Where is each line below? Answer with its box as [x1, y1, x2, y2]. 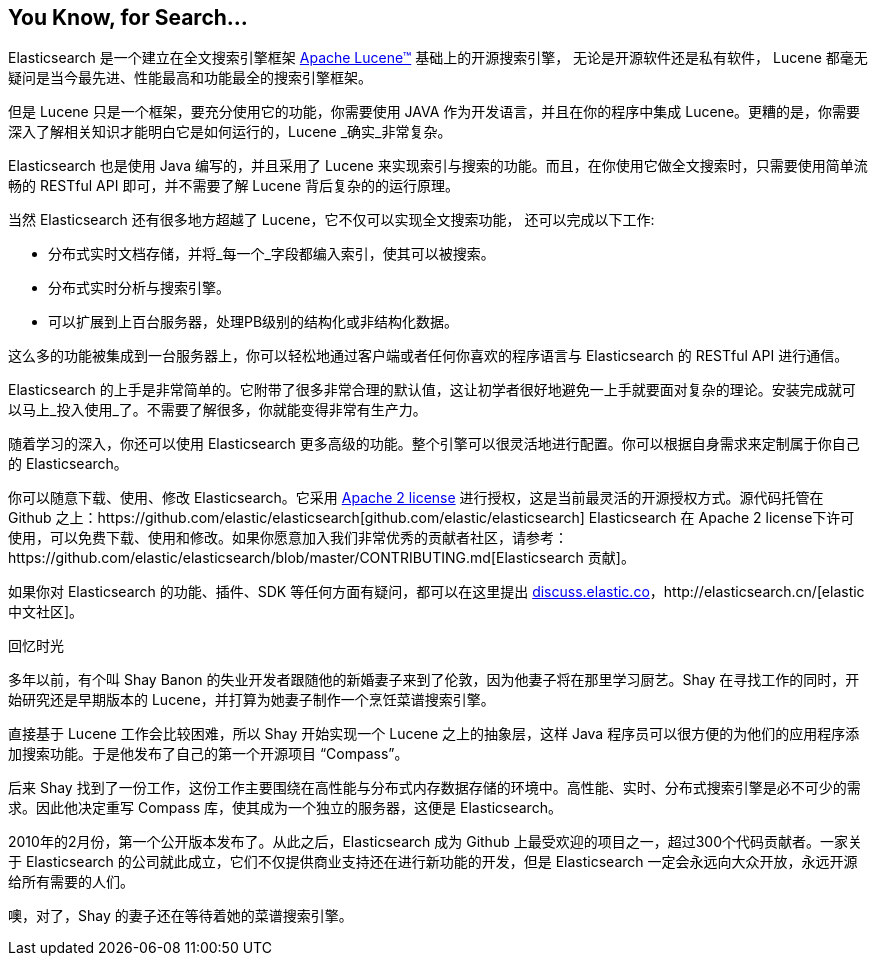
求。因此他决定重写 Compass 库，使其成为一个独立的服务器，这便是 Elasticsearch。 [8, 799, 562, 817]
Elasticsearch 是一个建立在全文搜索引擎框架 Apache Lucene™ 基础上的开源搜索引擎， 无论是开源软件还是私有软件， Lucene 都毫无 [8, 49, 868, 67]
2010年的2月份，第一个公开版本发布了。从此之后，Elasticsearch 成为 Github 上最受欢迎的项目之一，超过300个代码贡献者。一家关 [8, 833, 862, 851]
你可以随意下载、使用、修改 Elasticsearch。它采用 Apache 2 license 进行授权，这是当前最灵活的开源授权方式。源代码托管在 [8, 489, 824, 507]
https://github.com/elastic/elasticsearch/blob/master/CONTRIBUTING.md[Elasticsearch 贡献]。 [8, 549, 635, 567]
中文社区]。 [8, 603, 84, 621]
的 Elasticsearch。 [8, 455, 128, 473]
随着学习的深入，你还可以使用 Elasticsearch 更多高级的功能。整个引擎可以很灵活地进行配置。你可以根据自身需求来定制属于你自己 [8, 435, 860, 453]
